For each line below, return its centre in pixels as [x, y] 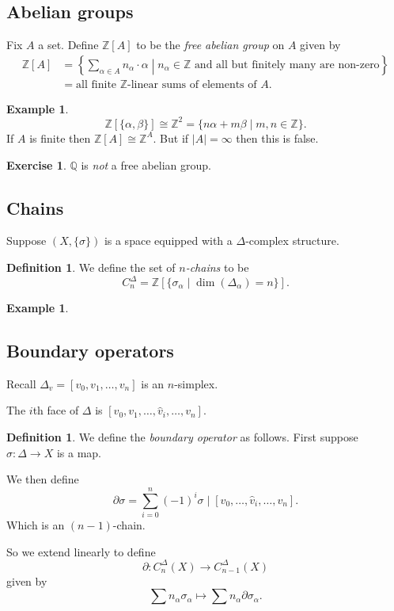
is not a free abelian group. [146, 164]
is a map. [79, 452]
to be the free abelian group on [210, 45]
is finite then [60, 137]
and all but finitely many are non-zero [287, 65]
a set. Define [68, 45]
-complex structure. [292, 241]
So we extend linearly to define [81, 551]
